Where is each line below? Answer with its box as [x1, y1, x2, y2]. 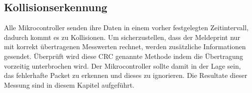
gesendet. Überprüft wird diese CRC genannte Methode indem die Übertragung [4, 51, 243, 61]
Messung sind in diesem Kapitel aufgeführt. [4, 79, 134, 90]
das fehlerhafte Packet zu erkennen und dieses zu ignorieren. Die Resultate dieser [4, 70, 248, 80]
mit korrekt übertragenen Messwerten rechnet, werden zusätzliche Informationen [4, 41, 246, 52]
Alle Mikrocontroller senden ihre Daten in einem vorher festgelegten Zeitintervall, [4, 22, 249, 33]
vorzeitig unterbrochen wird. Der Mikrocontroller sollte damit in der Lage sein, [4, 60, 241, 71]
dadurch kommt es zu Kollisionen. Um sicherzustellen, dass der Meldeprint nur [4, 32, 241, 42]
